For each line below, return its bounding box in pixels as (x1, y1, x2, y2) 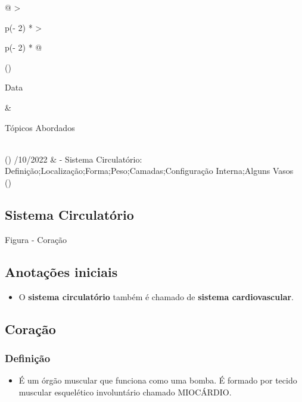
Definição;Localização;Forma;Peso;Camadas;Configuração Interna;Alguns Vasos (5, 164, 294, 177)
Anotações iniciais (5, 262, 118, 281)
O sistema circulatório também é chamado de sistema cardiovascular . (18, 290, 294, 303)
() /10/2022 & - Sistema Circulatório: (5, 152, 142, 165)
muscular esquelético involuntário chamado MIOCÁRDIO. (18, 385, 232, 398)
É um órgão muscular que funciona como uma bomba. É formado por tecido (18, 374, 297, 387)
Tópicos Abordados (5, 121, 75, 133)
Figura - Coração (5, 233, 67, 245)
